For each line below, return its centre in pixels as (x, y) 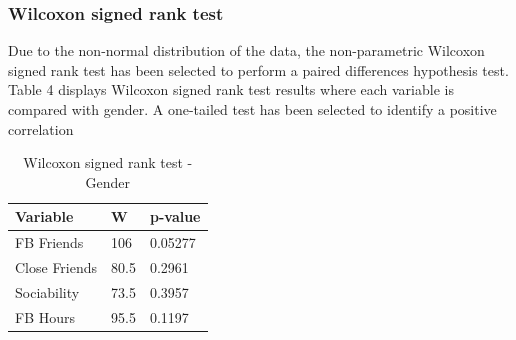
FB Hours (45, 316)
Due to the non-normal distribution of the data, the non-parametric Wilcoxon (246, 50)
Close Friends (56, 267)
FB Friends (49, 242)
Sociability (47, 291)
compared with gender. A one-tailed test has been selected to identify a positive (252, 109)
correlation (41, 128)
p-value (175, 216)
